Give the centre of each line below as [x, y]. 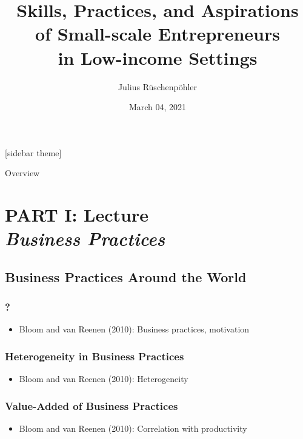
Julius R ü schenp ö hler [158, 86]
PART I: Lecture [77, 215]
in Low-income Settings [158, 57]
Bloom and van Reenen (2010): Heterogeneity [104, 379]
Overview [22, 173]
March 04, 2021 [158, 107]
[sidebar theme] [33, 152]
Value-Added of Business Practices [92, 405]
